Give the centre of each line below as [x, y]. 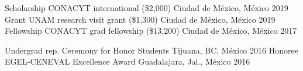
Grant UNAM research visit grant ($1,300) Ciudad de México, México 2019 [140, 19]
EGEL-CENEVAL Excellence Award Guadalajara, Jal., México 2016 [128, 61]
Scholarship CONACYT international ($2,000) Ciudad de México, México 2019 [147, 8]
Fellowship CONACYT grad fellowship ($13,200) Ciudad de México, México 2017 [151, 31]
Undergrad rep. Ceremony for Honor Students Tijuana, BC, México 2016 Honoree [151, 50]
